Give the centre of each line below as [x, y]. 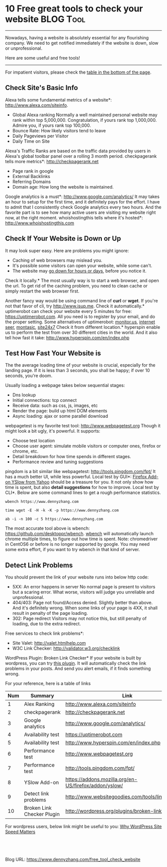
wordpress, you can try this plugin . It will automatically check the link [76, 663]
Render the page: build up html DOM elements [60, 411]
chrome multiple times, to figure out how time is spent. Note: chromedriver [82, 539]
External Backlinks [31, 176]
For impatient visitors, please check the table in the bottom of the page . [78, 72]
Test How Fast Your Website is [53, 353]
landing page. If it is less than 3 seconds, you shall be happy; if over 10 [78, 371]
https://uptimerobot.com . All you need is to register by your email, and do [80, 316]
